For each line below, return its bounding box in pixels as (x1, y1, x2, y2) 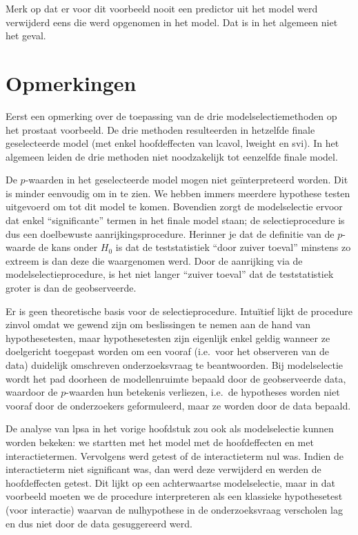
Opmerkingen (6, 68, 137, 97)
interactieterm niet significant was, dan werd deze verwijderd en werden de (6, 462, 321, 476)
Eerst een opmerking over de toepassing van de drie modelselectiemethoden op (6, 108, 337, 123)
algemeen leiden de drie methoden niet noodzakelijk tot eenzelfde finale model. (6, 149, 338, 163)
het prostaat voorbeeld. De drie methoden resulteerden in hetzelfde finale (6, 122, 315, 137)
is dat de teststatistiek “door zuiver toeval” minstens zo (115, 240, 351, 254)
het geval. (6, 28, 46, 43)
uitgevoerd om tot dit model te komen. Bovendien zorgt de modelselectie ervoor (6, 199, 343, 214)
